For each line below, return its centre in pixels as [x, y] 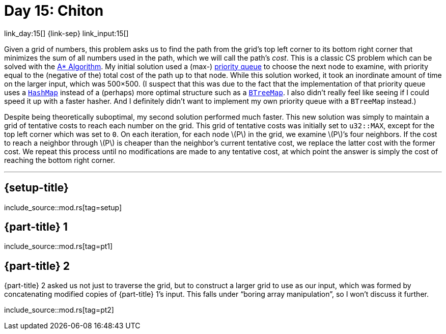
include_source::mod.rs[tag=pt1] [59, 246]
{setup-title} [36, 188]
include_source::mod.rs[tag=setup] [63, 207]
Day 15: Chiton [54, 11]
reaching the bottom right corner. [60, 160]
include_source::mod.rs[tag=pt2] [59, 310]
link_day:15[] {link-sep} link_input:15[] [66, 33]
